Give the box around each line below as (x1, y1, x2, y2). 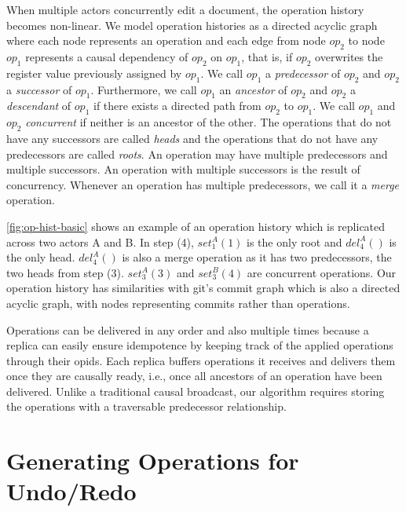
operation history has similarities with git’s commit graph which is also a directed (6, 280, 401, 296)
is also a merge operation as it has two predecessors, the (122, 249, 392, 265)
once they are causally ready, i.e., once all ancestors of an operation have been (6, 368, 382, 384)
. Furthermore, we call (90, 81, 197, 97)
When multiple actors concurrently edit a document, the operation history (6, 2, 364, 17)
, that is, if (241, 48, 293, 64)
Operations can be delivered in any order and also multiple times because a (6, 321, 369, 338)
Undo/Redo (6, 475, 137, 507)
